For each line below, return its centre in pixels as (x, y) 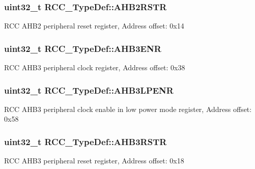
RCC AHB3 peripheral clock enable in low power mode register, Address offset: (128, 109)
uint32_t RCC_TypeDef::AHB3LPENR (89, 90)
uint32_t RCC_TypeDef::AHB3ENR (83, 48)
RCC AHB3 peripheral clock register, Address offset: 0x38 (95, 67)
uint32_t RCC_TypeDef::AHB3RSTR (86, 141)
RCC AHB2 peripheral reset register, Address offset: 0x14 (94, 26)
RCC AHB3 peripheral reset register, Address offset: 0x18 (94, 161)
